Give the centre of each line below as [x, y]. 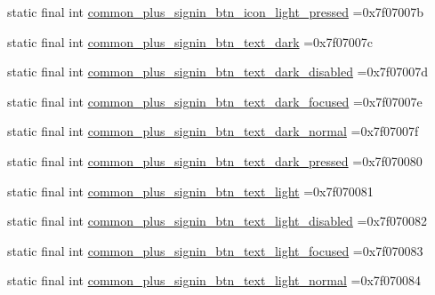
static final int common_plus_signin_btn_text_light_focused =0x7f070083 [215, 250]
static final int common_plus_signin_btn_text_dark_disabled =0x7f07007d [217, 72]
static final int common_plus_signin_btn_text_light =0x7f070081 [190, 191]
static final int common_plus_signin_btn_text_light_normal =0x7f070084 [214, 280]
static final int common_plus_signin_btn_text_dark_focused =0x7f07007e [215, 101]
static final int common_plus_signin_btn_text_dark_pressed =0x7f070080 [215, 160]
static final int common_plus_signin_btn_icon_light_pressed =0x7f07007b [215, 12]
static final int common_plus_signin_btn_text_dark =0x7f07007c [190, 41]
